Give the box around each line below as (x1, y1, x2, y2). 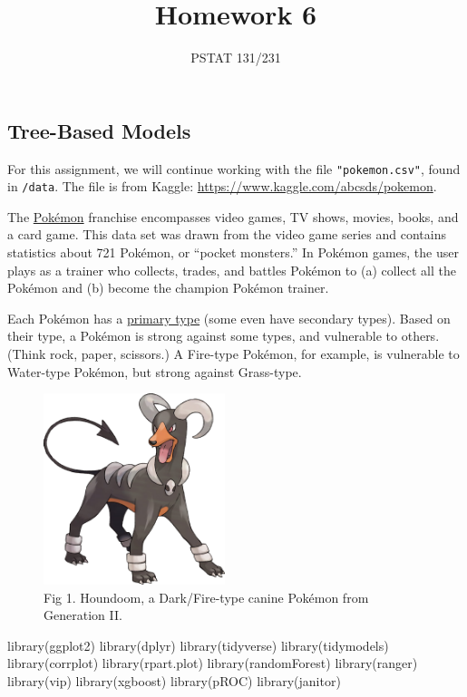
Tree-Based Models (7, 116, 191, 144)
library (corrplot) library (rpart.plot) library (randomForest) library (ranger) (7, 653, 418, 673)
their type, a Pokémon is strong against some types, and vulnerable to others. (7, 326, 440, 345)
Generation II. (44, 605, 122, 624)
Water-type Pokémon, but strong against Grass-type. (7, 362, 302, 381)
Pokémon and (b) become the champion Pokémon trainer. (7, 278, 329, 297)
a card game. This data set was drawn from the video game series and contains (7, 225, 446, 244)
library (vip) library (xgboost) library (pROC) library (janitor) (7, 671, 341, 690)
